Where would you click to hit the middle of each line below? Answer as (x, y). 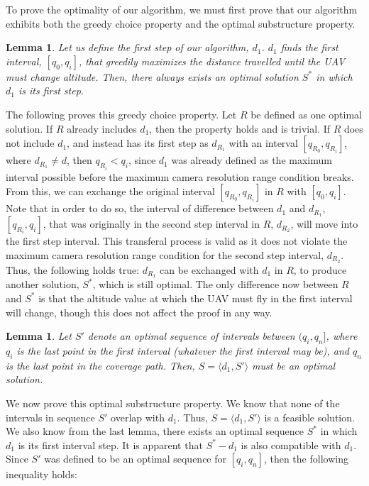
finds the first (309, 47)
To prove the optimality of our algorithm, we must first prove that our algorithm (182, 9)
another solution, (43, 284)
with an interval (263, 143)
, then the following (306, 459)
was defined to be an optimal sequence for (136, 459)
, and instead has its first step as (138, 143)
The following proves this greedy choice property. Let (121, 114)
